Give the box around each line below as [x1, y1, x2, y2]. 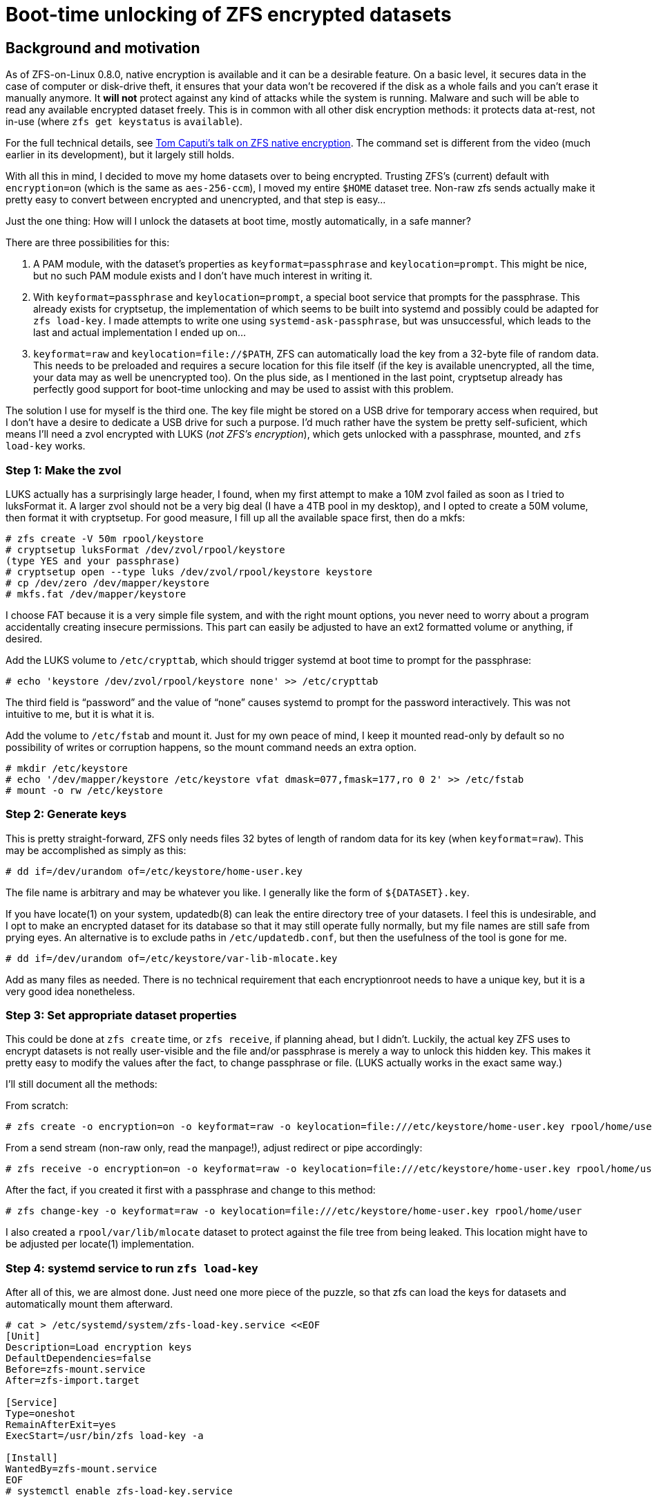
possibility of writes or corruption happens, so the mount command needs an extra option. [6, 741, 417, 753]
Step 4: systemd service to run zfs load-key [6, 1261, 258, 1275]
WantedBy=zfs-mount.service [6, 1463, 157, 1475]
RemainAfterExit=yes [6, 1419, 117, 1431]
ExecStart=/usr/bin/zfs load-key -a [6, 1430, 204, 1442]
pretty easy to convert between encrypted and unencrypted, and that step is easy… [6, 194, 386, 206]
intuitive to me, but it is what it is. [6, 707, 155, 720]
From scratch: [6, 1100, 68, 1112]
